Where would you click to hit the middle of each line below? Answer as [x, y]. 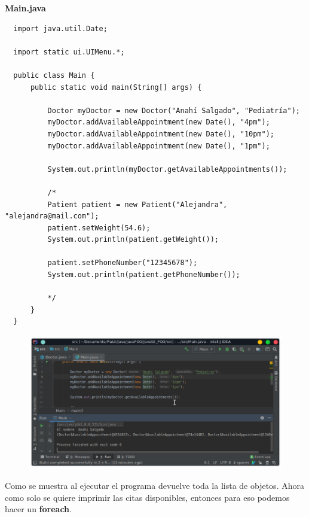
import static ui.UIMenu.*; [69, 52]
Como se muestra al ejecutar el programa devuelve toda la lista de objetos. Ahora [154, 485]
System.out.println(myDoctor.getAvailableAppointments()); [167, 169]
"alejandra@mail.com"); [52, 216]
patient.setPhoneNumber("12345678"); [123, 263]
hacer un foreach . [38, 509]
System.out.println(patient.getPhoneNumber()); [144, 275]
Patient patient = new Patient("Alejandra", [137, 204]
